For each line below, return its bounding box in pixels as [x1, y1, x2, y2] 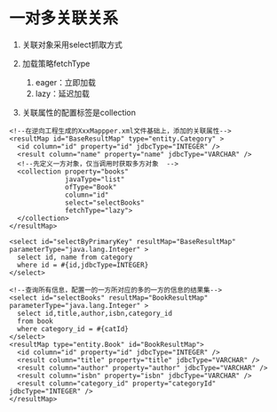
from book [17, 317, 53, 326]
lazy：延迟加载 [35, 88, 91, 99]
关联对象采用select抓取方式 [21, 39, 123, 50]
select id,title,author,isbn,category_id [17, 309, 173, 318]
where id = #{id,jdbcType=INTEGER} [17, 260, 149, 270]
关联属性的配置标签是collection [21, 107, 136, 117]
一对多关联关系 [9, 8, 119, 28]
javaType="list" [65, 174, 125, 183]
